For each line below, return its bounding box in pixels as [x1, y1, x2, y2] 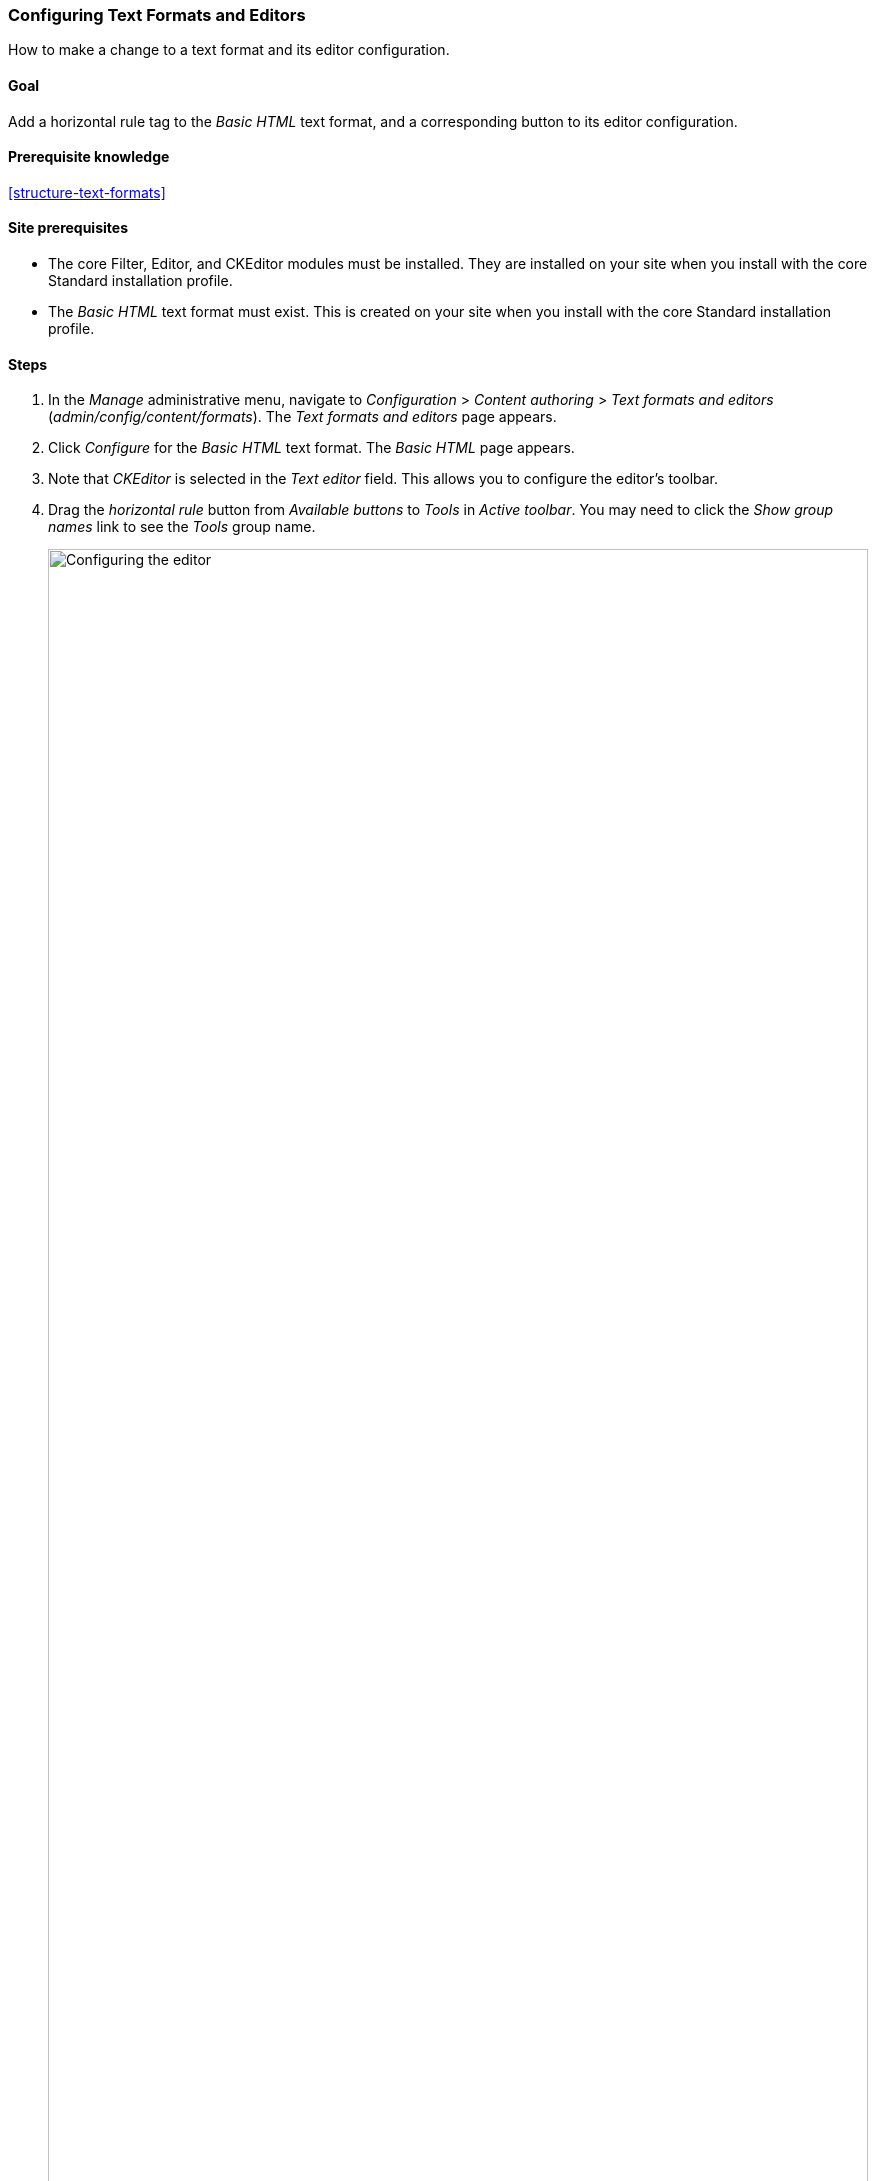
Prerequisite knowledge [8, 148, 170, 166]
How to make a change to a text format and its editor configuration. [8, 41, 450, 59]
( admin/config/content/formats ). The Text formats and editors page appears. [48, 408, 557, 426]
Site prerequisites [8, 219, 128, 237]
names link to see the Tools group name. [48, 518, 316, 536]
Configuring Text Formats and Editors [8, 5, 306, 25]
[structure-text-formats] [8, 183, 166, 201]
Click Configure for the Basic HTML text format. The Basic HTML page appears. [48, 439, 575, 457]
